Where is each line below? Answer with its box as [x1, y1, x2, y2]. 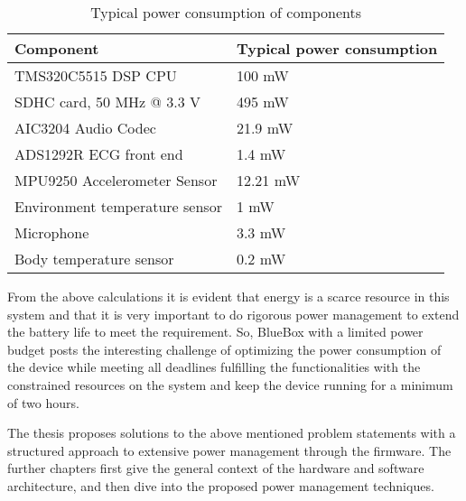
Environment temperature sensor [14, 196, 222, 217]
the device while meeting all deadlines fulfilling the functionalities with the [7, 357, 421, 376]
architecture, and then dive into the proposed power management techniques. [7, 476, 434, 495]
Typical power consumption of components [90, 2, 362, 23]
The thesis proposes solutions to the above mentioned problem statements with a [7, 423, 456, 442]
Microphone [14, 222, 89, 243]
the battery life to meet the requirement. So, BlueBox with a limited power [7, 322, 424, 341]
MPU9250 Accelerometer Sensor [14, 170, 218, 190]
